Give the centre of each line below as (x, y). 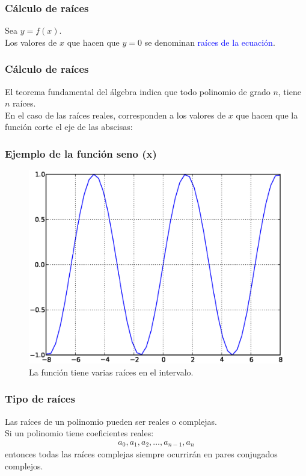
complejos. (24, 465)
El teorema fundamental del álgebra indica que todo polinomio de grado (138, 91)
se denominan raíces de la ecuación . (210, 42)
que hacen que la (267, 115)
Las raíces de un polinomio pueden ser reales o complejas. (111, 421)
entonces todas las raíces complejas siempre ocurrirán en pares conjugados (141, 454)
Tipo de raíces (40, 399)
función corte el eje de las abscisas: (69, 127)
